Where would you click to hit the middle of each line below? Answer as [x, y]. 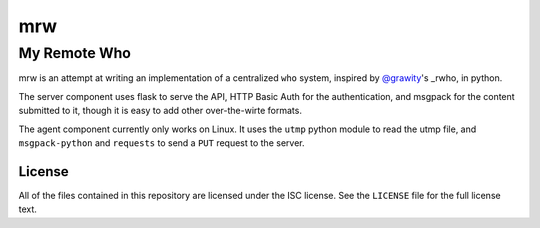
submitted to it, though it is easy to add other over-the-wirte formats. [160, 111]
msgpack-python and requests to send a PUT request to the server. [161, 142]
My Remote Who [75, 53]
